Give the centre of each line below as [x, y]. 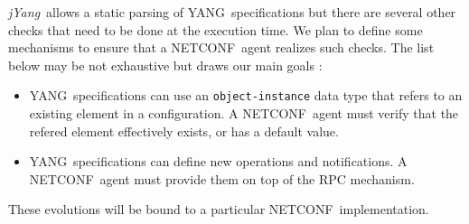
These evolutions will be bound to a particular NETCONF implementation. [219, 209]
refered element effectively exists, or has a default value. [184, 131]
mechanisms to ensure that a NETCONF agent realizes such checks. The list [221, 47]
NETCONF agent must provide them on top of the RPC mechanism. [222, 178]
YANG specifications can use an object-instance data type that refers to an [246, 95]
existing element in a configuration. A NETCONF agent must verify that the [244, 113]
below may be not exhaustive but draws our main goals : [165, 65]
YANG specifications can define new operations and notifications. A [218, 161]
